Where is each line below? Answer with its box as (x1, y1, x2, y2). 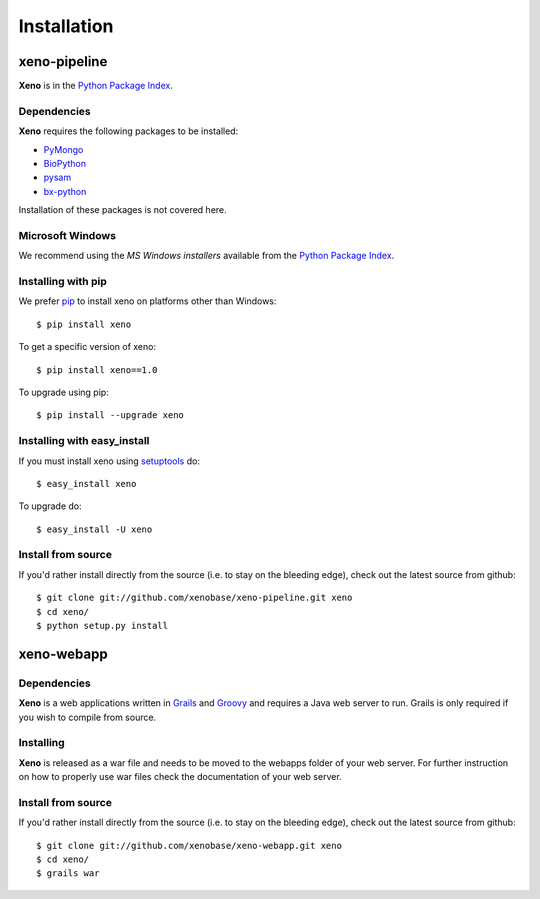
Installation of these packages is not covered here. (18, 204, 227, 216)
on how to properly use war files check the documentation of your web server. (18, 771, 342, 783)
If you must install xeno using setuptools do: (18, 455, 200, 467)
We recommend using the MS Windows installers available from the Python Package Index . (18, 250, 395, 262)
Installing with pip (18, 275, 107, 289)
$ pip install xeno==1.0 (36, 364, 158, 375)
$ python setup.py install (36, 620, 169, 632)
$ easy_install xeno (36, 478, 137, 489)
